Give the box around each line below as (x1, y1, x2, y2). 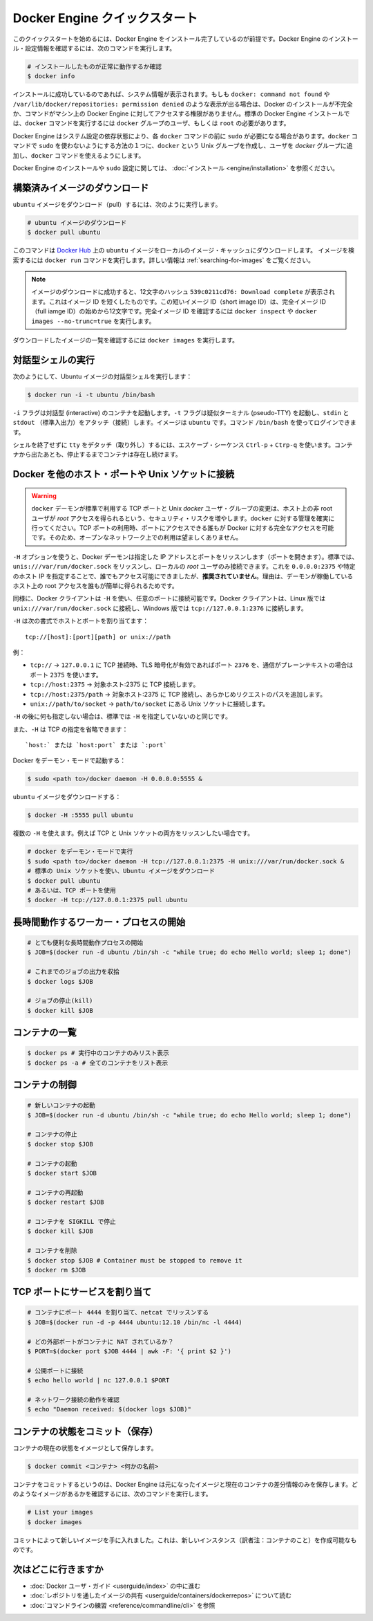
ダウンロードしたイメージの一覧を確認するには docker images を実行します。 (12, 336, 238, 345)
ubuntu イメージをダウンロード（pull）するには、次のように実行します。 (12, 200, 222, 208)
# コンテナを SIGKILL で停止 (27, 1218, 117, 1225)
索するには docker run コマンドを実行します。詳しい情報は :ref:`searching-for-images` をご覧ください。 (12, 256, 314, 264)
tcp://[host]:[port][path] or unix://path (25, 633, 171, 641)
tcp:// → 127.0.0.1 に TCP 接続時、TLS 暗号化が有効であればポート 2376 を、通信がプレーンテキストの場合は (30, 661, 354, 669)
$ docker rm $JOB (27, 1266, 86, 1274)
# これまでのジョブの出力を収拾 (27, 968, 120, 976)
